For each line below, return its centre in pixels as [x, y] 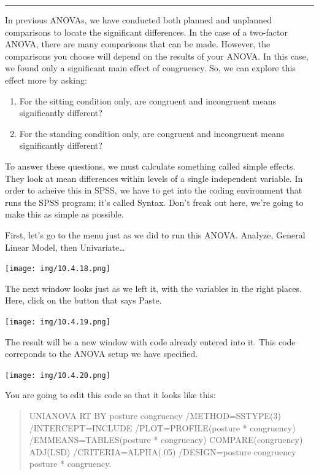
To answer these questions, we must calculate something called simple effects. [150, 166]
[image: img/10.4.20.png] [58, 375]
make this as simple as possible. [64, 214]
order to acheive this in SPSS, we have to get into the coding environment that [154, 190]
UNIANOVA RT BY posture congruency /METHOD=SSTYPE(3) [155, 416]
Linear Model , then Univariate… [65, 247]
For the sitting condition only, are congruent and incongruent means [148, 100]
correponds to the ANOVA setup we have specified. [102, 354]
